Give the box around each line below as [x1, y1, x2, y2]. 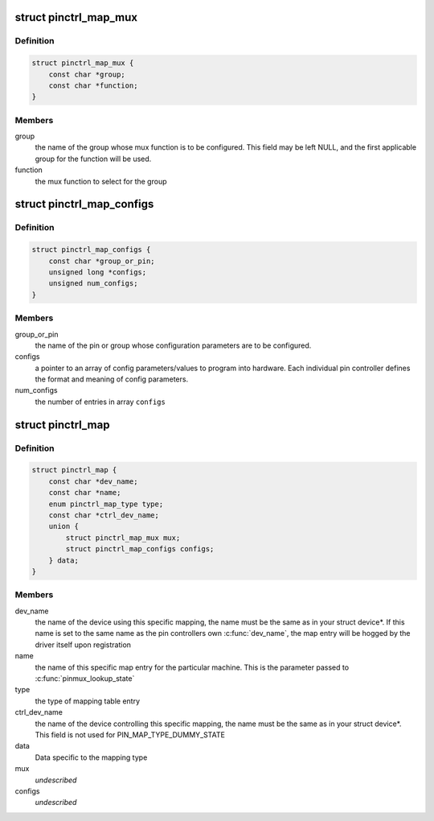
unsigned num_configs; [48, 278, 138, 288]
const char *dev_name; [48, 477, 138, 486]
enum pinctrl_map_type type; [48, 499, 164, 509]
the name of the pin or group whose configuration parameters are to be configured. [35, 340, 312, 350]
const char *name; [48, 488, 121, 497]
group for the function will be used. [35, 154, 152, 163]
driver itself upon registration [35, 640, 132, 650]
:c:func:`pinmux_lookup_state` [35, 674, 135, 683]
